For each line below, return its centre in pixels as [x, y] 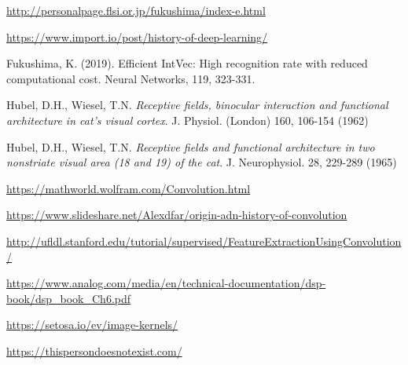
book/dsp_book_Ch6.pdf [69, 298]
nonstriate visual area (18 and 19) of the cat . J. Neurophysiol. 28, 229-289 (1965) [202, 162]
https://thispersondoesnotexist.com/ [94, 350]
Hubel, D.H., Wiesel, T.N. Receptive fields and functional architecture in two [191, 146]
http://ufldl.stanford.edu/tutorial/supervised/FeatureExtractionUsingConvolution [204, 241]
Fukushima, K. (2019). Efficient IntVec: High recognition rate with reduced [187, 63]
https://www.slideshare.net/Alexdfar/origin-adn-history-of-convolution [177, 215]
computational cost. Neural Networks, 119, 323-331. [131, 78]
